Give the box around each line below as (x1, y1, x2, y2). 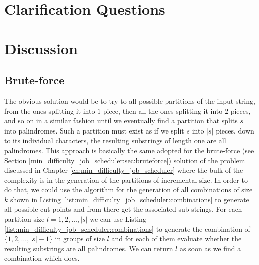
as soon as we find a (179, 243, 241, 253)
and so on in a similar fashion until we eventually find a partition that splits (4, 115, 238, 126)
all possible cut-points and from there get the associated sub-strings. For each (4, 204, 242, 214)
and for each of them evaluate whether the (111, 233, 242, 244)
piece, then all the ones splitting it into (103, 105, 223, 116)
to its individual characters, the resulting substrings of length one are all (4, 135, 226, 146)
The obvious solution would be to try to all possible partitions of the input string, (4, 95, 255, 106)
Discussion (4, 38, 78, 58)
